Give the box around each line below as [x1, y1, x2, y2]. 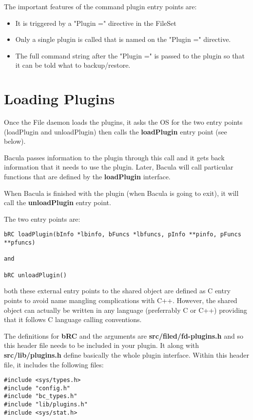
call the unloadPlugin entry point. [4, 197, 111, 208]
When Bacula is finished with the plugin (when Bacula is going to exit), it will [4, 188, 239, 198]
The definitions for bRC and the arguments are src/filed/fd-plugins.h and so [4, 330, 243, 341]
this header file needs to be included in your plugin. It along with [4, 340, 199, 350]
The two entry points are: [4, 213, 80, 224]
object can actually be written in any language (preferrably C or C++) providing [4, 305, 247, 315]
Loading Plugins [4, 89, 115, 109]
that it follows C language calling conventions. [4, 314, 142, 325]
